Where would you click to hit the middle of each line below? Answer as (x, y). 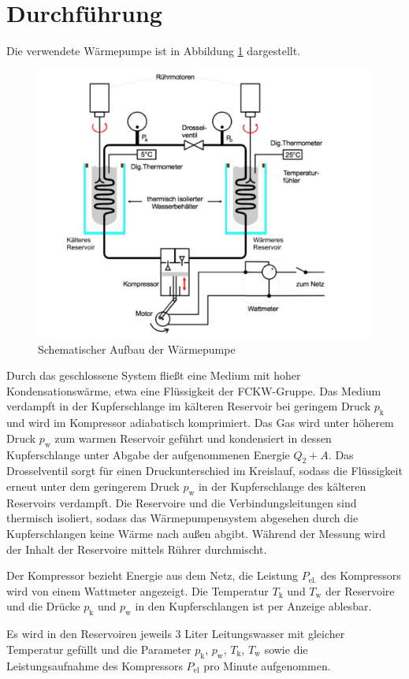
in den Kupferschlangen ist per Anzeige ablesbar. (253, 606)
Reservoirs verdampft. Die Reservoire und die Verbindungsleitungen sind (182, 502)
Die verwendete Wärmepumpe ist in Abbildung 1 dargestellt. (154, 51)
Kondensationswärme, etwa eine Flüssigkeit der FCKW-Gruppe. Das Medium (194, 390)
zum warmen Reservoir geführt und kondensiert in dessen (193, 438)
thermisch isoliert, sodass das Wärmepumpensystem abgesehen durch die (182, 518)
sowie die (286, 649)
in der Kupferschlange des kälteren (282, 486)
